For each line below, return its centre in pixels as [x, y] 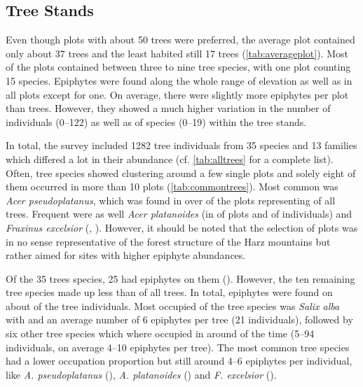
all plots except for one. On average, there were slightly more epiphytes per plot [177, 94]
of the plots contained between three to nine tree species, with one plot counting [178, 67]
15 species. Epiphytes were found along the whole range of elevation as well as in [179, 80]
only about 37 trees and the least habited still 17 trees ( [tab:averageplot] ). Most [177, 53]
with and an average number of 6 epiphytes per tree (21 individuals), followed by [179, 319]
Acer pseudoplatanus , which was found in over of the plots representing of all [171, 200]
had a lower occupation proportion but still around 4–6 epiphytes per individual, [179, 361]
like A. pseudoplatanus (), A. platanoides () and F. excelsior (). [141, 374]
